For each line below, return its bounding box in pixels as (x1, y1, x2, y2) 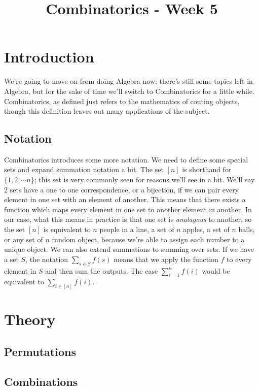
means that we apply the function (114, 253, 218, 264)
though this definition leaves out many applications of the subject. (4, 106, 210, 116)
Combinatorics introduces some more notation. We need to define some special (4, 154, 248, 165)
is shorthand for (182, 164, 232, 175)
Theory (4, 309, 56, 330)
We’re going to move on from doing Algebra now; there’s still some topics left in (4, 76, 253, 86)
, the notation (25, 253, 68, 264)
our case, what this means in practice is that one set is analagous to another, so (4, 214, 252, 224)
